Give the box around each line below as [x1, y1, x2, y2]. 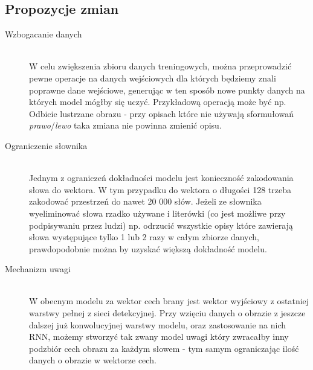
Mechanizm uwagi [5, 263, 71, 275]
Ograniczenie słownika [5, 139, 88, 152]
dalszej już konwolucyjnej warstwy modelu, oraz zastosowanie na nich [29, 318, 286, 331]
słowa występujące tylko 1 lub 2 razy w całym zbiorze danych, [29, 231, 259, 243]
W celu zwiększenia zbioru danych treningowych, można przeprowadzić [29, 60, 292, 72]
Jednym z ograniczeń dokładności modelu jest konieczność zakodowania [29, 171, 294, 184]
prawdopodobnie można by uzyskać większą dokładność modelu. [29, 242, 267, 255]
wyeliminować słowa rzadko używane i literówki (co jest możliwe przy [29, 206, 286, 219]
